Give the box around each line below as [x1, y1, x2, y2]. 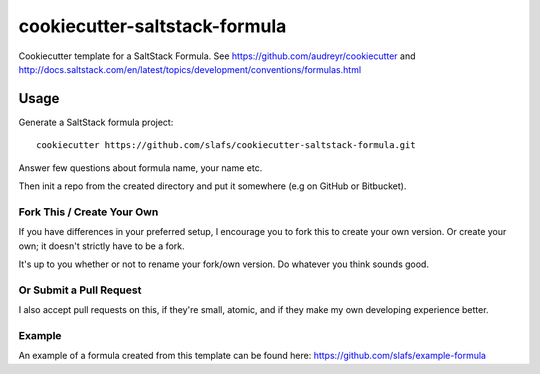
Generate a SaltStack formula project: [18, 116, 174, 128]
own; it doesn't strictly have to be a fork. [18, 240, 185, 252]
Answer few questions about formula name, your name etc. [18, 161, 263, 174]
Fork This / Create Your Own [18, 205, 159, 219]
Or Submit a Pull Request [18, 283, 142, 297]
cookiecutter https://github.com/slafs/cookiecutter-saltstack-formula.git [36, 140, 416, 151]
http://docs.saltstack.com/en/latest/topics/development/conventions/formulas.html [18, 63, 362, 75]
